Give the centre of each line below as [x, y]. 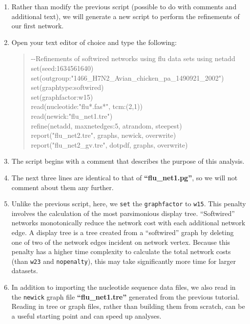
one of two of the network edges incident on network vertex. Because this [121, 242]
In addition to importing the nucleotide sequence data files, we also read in [124, 287]
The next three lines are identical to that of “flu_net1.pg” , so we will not [125, 177]
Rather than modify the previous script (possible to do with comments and [124, 6]
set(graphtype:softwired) [67, 87]
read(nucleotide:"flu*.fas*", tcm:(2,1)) [87, 106]
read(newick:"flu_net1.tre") [72, 116]
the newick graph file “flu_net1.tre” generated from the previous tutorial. [125, 296]
